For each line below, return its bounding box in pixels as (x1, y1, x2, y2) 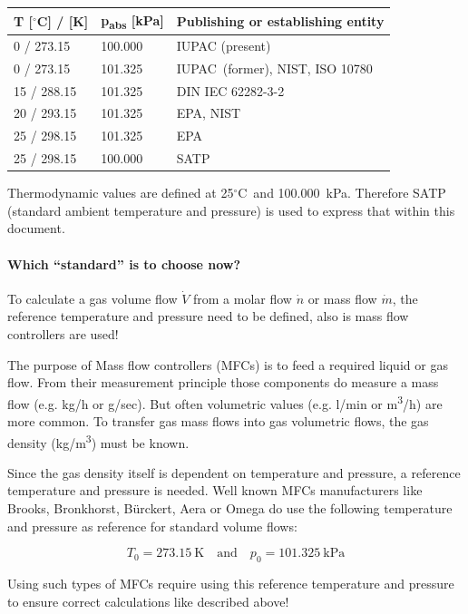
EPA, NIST (176, 103, 241, 122)
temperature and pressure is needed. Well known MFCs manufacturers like (7, 481, 423, 500)
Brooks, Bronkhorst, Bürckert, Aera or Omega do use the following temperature (7, 499, 453, 518)
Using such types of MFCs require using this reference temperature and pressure (7, 574, 454, 592)
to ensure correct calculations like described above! (7, 591, 289, 610)
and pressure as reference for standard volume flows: (7, 516, 297, 535)
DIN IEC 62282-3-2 (176, 81, 285, 100)
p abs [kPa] (101, 10, 164, 32)
